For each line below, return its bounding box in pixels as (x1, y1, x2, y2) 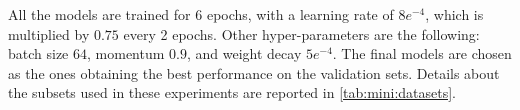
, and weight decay (186, 43, 302, 64)
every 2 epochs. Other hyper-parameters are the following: (123, 23, 480, 44)
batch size (8, 43, 69, 64)
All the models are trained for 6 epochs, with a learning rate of (8, 4, 394, 24)
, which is (425, 4, 484, 24)
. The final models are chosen (332, 43, 512, 64)
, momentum (87, 43, 165, 64)
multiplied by (8, 23, 90, 44)
